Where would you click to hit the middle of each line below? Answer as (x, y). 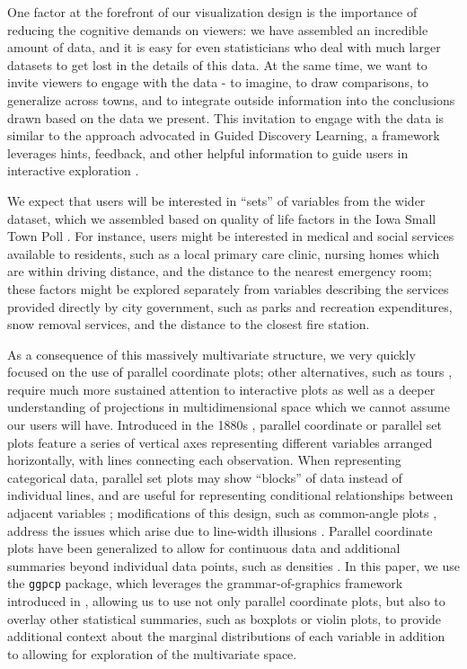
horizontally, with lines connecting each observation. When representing (204, 460)
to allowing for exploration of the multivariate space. (152, 653)
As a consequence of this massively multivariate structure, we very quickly (211, 354)
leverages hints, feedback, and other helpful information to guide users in (208, 152)
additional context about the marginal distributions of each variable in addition (226, 636)
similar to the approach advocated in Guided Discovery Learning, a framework (224, 135)
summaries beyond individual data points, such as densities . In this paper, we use (234, 565)
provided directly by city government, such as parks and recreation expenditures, (230, 306)
